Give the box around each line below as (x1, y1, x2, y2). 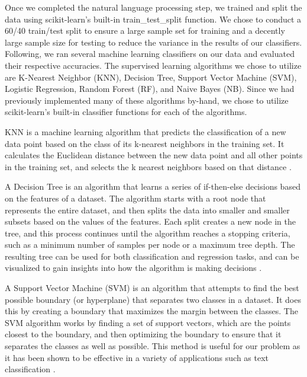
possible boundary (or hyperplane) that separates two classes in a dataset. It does (5, 293, 301, 305)
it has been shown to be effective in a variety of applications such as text (5, 351, 269, 363)
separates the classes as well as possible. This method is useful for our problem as (5, 340, 300, 352)
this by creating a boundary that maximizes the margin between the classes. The (5, 305, 298, 317)
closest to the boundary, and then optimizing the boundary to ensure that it (5, 328, 282, 340)
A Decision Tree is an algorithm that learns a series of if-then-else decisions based (5, 180, 300, 193)
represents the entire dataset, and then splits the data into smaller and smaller (5, 203, 290, 216)
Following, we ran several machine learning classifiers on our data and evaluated (5, 47, 295, 60)
